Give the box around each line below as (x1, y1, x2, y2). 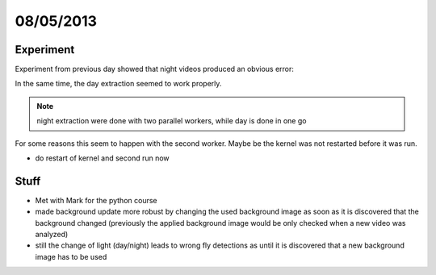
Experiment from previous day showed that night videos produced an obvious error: (15, 65, 295, 74)
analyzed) (35, 230, 69, 240)
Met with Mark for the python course (35, 195, 157, 205)
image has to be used (35, 252, 107, 261)
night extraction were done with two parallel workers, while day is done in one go (36, 116, 307, 126)
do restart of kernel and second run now (35, 153, 170, 163)
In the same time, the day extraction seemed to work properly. (15, 79, 222, 89)
